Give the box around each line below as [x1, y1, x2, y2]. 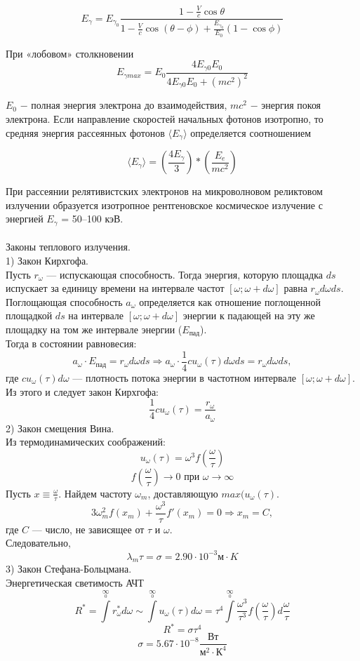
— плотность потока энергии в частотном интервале [72, 370, 296, 385]
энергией [6, 211, 44, 226]
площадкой [6, 308, 53, 323]
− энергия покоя [250, 98, 321, 112]
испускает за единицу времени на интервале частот [6, 281, 225, 295]
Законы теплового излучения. [6, 239, 131, 254]
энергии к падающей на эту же [182, 308, 315, 323]
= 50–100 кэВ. [61, 211, 124, 226]
